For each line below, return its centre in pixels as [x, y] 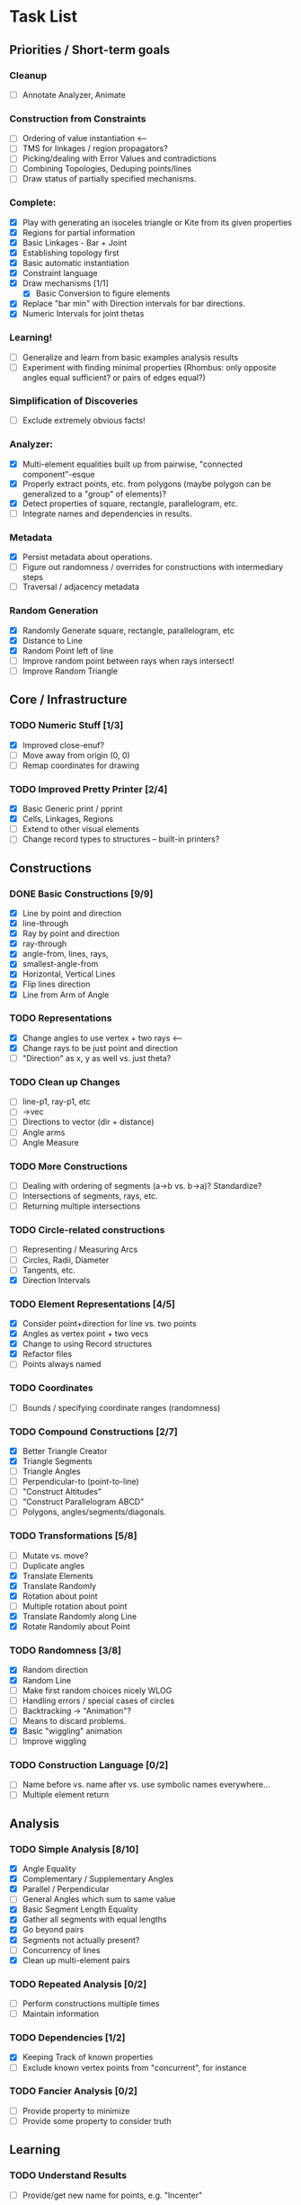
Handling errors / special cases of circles [98, 1701]
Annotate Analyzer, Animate [74, 94]
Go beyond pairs [53, 1930]
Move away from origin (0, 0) [76, 755]
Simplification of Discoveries [74, 400]
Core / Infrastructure [68, 700]
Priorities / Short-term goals [90, 50]
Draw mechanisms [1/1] [66, 283]
